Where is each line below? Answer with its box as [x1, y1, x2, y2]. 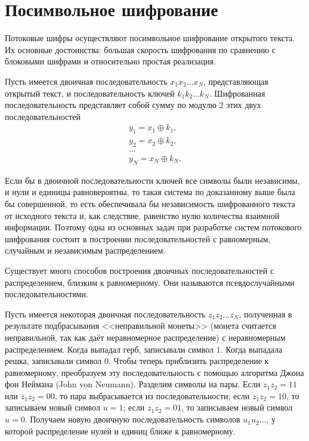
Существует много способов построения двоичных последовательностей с [5, 264, 274, 276]
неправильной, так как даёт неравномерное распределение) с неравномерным [5, 331, 286, 343]
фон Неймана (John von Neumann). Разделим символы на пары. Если [5, 378, 261, 390]
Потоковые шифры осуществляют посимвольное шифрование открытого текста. [5, 32, 295, 44]
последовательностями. [5, 288, 88, 300]
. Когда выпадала [220, 343, 283, 355]
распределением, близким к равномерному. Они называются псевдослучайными [5, 276, 295, 288]
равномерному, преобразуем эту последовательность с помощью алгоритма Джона [5, 366, 304, 378]
